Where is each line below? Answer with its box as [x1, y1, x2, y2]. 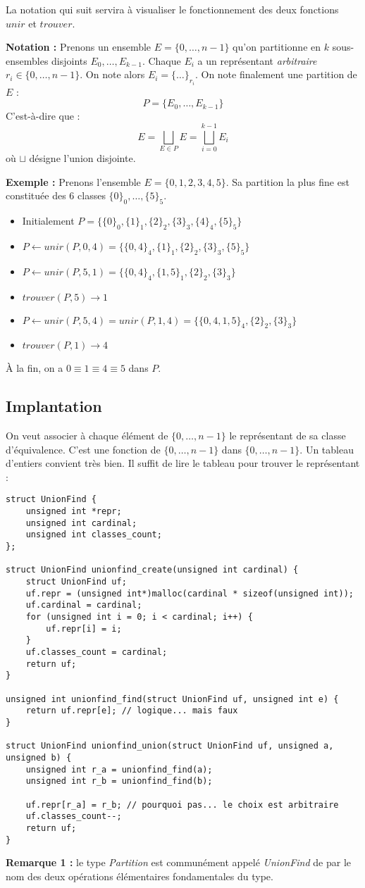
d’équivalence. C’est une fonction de [6, 442, 161, 456]
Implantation [6, 395, 102, 417]
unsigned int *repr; [25, 506, 122, 517]
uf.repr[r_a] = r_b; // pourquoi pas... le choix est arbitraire [25, 799, 339, 810]
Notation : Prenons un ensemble [6, 39, 151, 54]
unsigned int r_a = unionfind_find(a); [25, 764, 213, 775]
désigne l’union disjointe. [29, 151, 136, 165]
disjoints [51, 53, 87, 68]
